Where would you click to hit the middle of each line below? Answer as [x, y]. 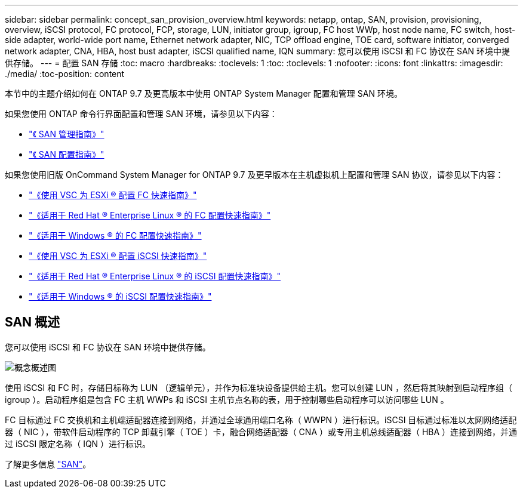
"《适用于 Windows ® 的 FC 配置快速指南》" [115, 235]
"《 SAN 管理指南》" [67, 134]
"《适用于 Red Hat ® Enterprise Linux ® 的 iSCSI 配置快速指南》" [155, 276]
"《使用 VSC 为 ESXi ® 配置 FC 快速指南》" [113, 195]
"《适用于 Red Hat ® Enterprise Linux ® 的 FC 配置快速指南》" [150, 215]
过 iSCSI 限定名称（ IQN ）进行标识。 [78, 443]
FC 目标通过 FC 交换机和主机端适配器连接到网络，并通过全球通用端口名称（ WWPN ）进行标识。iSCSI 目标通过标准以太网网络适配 [261, 420]
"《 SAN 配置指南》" [67, 154]
